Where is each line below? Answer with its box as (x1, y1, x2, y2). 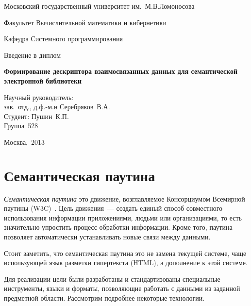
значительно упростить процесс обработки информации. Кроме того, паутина (4, 222, 233, 232)
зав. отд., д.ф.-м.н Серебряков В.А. (4, 102, 110, 112)
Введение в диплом (4, 50, 61, 60)
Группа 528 (4, 120, 38, 131)
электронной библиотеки (4, 75, 82, 85)
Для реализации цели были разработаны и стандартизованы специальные (4, 273, 220, 284)
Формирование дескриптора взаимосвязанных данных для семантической (4, 66, 238, 76)
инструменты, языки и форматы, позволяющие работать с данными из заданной (4, 283, 240, 293)
